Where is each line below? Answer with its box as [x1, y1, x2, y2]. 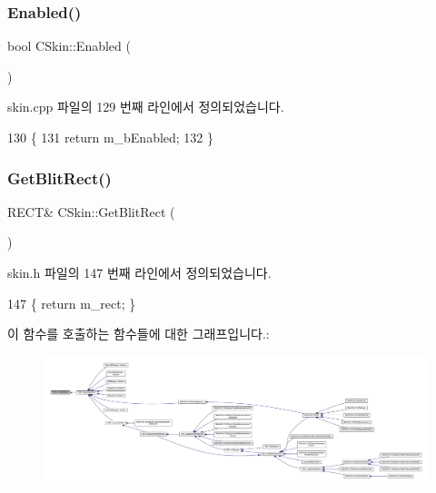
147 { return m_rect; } [7, 293, 136, 312]
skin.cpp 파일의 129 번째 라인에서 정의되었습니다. [7, 97, 284, 116]
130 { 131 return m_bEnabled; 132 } [7, 128, 214, 146]
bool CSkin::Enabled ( [7, 36, 131, 55]
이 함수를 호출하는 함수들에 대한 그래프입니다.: [7, 324, 270, 343]
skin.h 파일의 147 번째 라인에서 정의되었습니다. [7, 263, 272, 281]
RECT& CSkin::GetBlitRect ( [7, 202, 175, 221]
